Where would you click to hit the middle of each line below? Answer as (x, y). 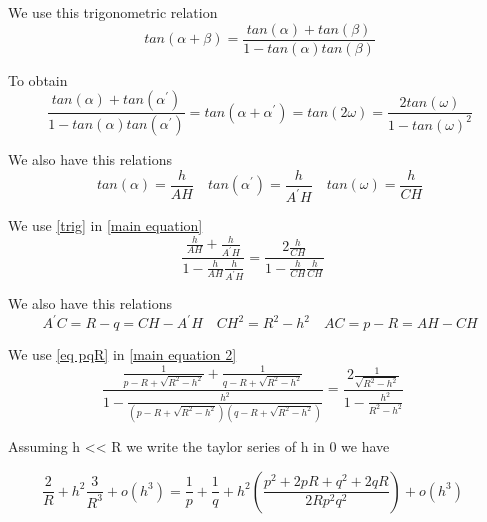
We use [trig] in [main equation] (105, 225)
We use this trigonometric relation (113, 12)
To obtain (38, 79)
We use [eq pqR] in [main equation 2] (122, 354)
